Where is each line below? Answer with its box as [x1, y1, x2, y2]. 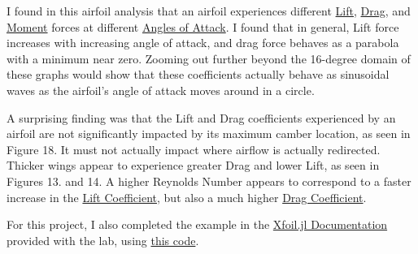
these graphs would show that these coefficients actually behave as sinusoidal [7, 66, 390, 83]
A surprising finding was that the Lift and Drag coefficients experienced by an [7, 109, 396, 126]
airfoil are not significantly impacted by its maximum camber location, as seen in [7, 125, 411, 142]
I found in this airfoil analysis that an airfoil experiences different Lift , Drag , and [7, 2, 411, 19]
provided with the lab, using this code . [7, 231, 199, 248]
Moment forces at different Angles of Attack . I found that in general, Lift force [7, 18, 399, 35]
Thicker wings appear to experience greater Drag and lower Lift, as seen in [7, 157, 380, 174]
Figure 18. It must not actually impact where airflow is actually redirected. [7, 140, 381, 157]
